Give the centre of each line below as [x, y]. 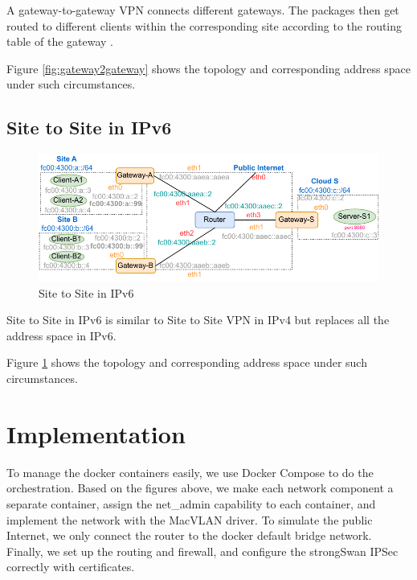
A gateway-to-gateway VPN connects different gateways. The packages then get [203, 10]
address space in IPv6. [61, 335]
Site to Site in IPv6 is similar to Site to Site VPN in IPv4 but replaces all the [198, 320]
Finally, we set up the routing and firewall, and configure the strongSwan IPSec [202, 551]
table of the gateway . [60, 41]
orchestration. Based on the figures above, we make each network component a [200, 488]
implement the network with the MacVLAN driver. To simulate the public [190, 519]
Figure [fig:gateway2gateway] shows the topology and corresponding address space [208, 68]
